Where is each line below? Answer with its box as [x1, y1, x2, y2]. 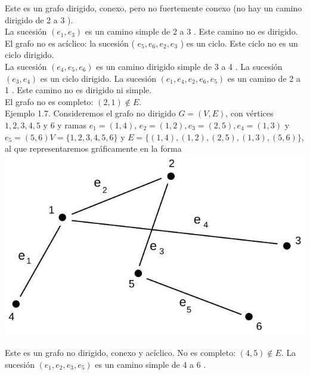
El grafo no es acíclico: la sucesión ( [5, 36, 135, 49]
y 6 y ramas [43, 118, 87, 131]
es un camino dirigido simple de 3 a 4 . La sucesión [96, 60, 283, 72]
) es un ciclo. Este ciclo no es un [180, 36, 298, 49]
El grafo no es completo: [5, 95, 94, 107]
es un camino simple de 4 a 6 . [95, 358, 206, 370]
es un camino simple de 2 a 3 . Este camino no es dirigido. [85, 25, 298, 38]
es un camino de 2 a [227, 72, 300, 84]
